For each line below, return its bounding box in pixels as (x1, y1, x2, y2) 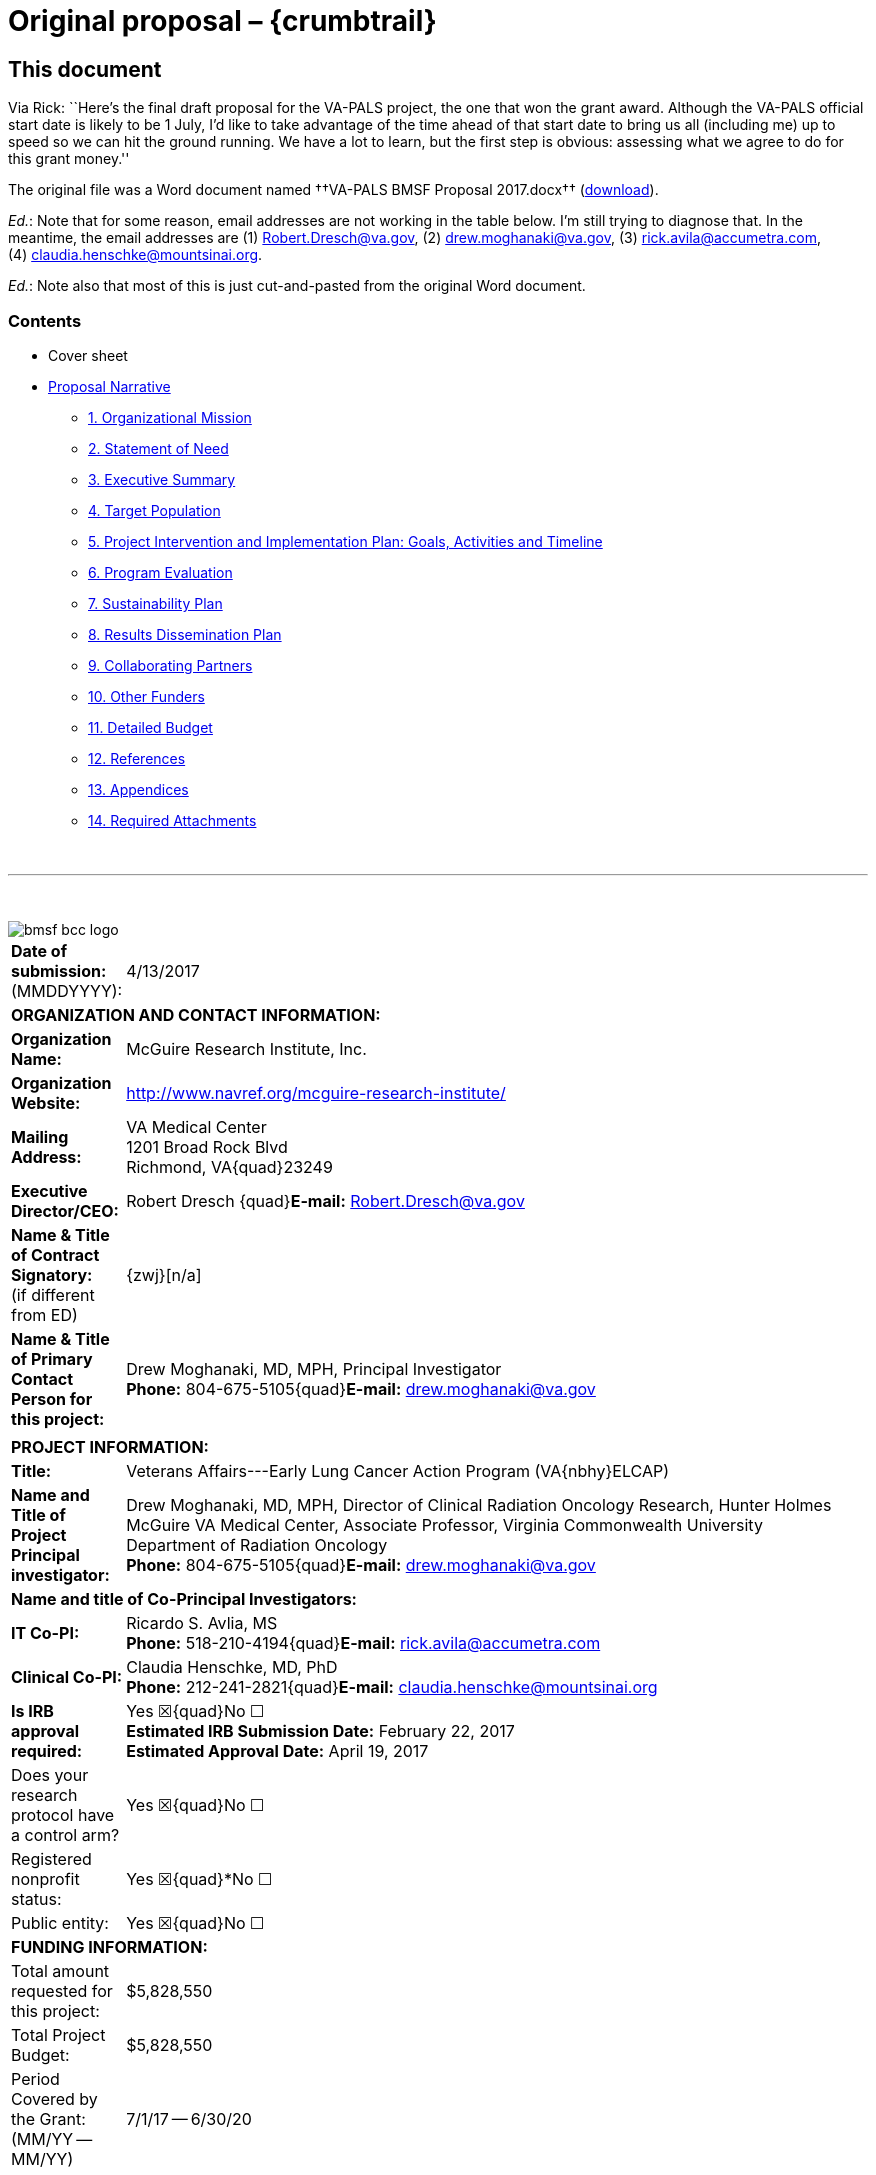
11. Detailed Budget (88, 718, 213, 736)
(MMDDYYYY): (11, 980, 123, 1001)
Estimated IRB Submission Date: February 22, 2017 (126, 1720, 515, 1741)
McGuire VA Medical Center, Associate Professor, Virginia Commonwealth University (126, 1514, 763, 1535)
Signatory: (11, 1264, 93, 1285)
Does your (11, 1764, 89, 1785)
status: (11, 1888, 62, 1909)
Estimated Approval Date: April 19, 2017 (126, 1740, 429, 1761)
